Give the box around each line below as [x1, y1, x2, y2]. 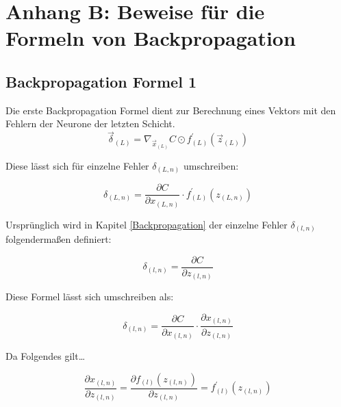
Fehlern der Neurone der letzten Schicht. [5, 116, 175, 131]
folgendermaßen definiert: [5, 232, 112, 246]
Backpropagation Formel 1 [5, 70, 197, 92]
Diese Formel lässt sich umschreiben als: [5, 289, 174, 304]
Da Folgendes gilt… [5, 349, 86, 363]
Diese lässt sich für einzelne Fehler [5, 158, 149, 172]
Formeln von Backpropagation [5, 24, 296, 52]
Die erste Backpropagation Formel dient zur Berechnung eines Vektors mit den [5, 103, 336, 117]
